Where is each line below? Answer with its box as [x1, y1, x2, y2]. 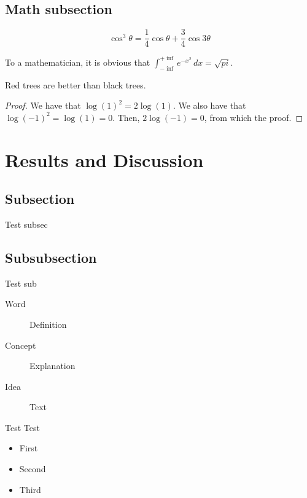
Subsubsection [5, 247, 97, 267]
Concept [5, 338, 36, 351]
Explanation [29, 359, 76, 372]
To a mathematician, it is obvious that [5, 55, 150, 68]
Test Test [5, 421, 40, 434]
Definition [29, 317, 67, 330]
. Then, [112, 111, 140, 123]
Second [19, 462, 46, 475]
